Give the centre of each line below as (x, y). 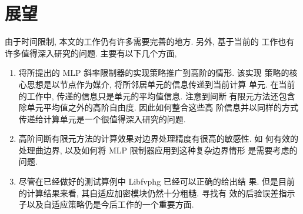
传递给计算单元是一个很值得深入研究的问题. (102, 118)
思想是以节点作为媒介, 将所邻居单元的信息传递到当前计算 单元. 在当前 (161, 84)
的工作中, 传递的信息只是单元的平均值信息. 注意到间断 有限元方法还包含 (157, 96)
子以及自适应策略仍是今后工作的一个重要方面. (106, 204)
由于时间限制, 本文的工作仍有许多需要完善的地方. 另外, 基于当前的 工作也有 (150, 41)
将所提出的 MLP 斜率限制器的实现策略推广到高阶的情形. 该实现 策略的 (154, 73)
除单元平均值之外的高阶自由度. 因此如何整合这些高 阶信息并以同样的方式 (159, 107)
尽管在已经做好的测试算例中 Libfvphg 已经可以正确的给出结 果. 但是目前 (157, 181)
